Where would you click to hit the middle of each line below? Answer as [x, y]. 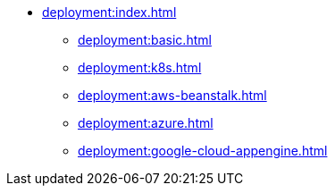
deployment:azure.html [146, 123]
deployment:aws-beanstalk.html [172, 95]
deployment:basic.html [145, 40]
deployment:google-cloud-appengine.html [203, 151]
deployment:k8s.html [140, 67]
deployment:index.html [109, 12]
